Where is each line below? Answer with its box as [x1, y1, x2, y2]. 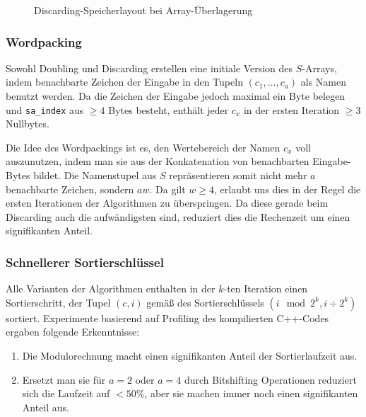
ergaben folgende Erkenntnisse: [6, 324, 140, 339]
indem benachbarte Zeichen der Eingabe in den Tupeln [6, 74, 243, 89]
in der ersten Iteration [243, 102, 340, 117]
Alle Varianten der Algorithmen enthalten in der [6, 281, 216, 296]
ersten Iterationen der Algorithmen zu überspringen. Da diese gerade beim [6, 195, 329, 210]
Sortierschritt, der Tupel [6, 295, 111, 309]
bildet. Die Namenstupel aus [33, 168, 157, 183]
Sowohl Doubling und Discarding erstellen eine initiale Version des [6, 60, 293, 75]
